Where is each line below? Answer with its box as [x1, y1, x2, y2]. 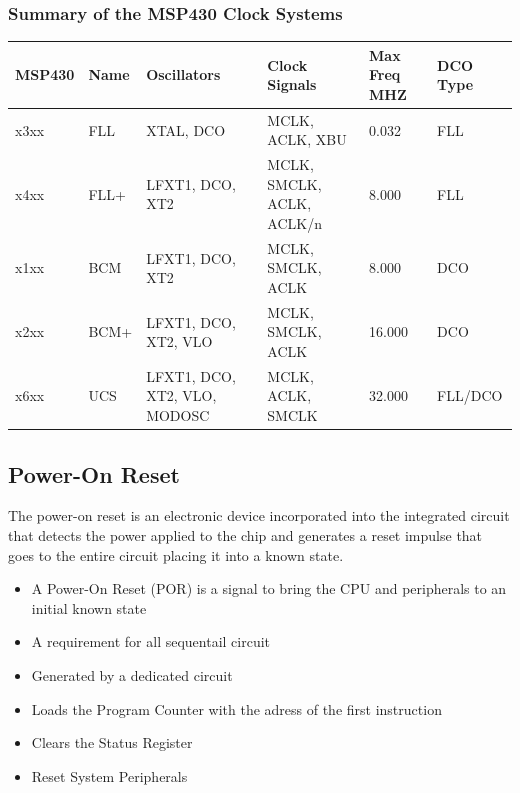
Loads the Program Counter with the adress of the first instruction [31, 698, 442, 719]
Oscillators [146, 64, 221, 85]
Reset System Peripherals [31, 765, 188, 786]
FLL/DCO [437, 385, 503, 406]
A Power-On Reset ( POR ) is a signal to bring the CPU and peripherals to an [31, 578, 507, 599]
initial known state [31, 597, 147, 618]
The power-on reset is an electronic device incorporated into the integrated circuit [8, 505, 510, 526]
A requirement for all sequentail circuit [31, 631, 271, 652]
